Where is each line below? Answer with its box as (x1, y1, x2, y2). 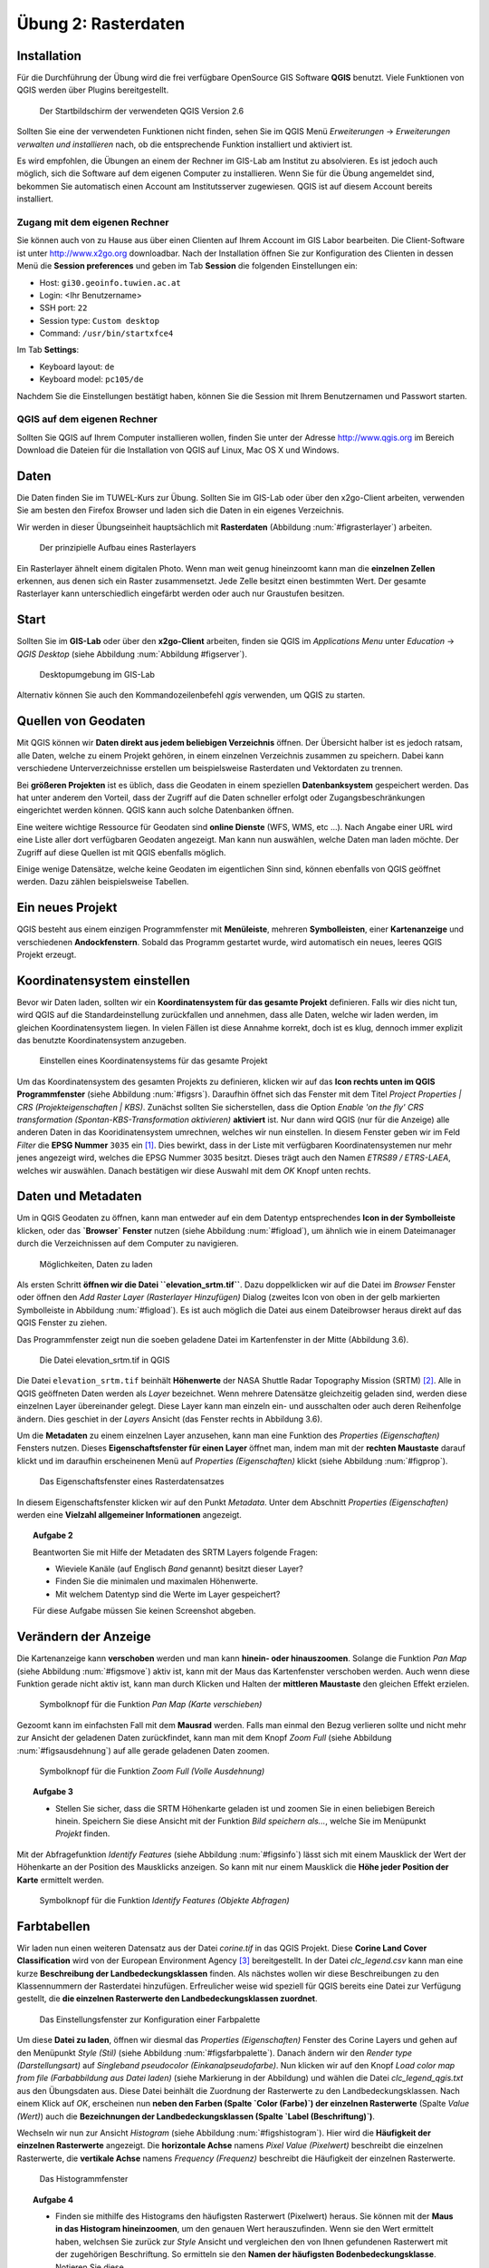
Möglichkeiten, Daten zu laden (39, 1258, 153, 1269)
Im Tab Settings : (16, 345, 80, 356)
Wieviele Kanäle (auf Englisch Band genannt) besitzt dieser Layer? (55, 1563, 303, 1574)
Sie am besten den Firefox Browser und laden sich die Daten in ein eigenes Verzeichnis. (16, 504, 344, 516)
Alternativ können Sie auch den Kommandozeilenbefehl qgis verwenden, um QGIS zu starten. (16, 689, 366, 700)
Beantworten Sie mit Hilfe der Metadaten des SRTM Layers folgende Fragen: (33, 1547, 319, 1558)
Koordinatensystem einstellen (16, 973, 190, 988)
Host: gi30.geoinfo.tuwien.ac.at (39, 277, 181, 288)
